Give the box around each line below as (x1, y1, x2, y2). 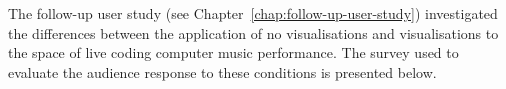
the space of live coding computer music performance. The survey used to (8, 42, 459, 63)
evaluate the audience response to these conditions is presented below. (8, 61, 437, 82)
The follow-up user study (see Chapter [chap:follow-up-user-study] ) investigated (8, 3, 498, 23)
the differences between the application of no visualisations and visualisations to (8, 22, 499, 43)
